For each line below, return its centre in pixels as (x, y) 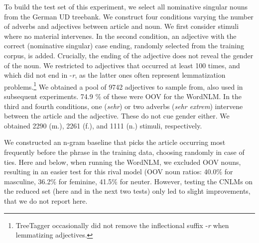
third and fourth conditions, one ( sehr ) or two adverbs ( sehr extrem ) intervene (124, 106)
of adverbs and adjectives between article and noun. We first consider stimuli (122, 26)
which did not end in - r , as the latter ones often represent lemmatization (115, 75)
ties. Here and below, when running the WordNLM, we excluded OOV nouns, (123, 162)
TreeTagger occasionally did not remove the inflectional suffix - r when (122, 225)
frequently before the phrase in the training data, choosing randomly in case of (124, 152)
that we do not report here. (46, 200)
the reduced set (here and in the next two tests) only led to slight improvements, (127, 191)
